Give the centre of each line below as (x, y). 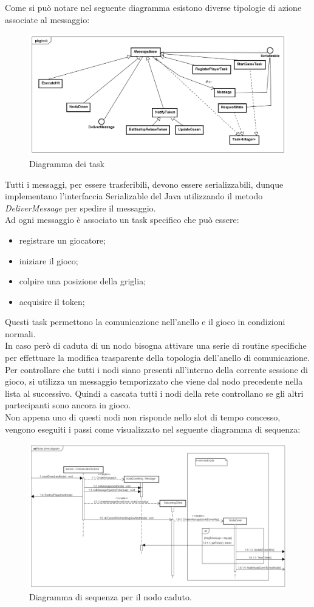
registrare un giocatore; (62, 240)
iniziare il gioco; (49, 260)
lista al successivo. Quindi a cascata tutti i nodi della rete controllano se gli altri (154, 393)
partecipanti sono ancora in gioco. (68, 405)
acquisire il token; (52, 301)
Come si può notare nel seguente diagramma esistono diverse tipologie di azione (153, 7)
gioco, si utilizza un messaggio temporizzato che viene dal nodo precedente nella (154, 381)
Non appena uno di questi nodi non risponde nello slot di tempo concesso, (143, 417)
